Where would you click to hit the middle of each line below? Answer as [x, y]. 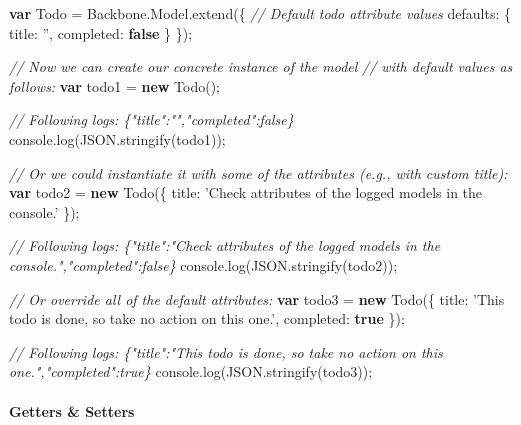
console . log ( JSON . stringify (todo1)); [117, 138]
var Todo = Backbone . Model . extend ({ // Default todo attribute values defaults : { [260, 13]
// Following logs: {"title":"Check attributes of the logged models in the [225, 245]
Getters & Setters [72, 410]
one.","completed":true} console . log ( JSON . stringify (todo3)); [191, 371]
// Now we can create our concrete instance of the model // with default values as [261, 66]
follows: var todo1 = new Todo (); [114, 85]
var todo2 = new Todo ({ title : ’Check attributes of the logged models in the [246, 192]
